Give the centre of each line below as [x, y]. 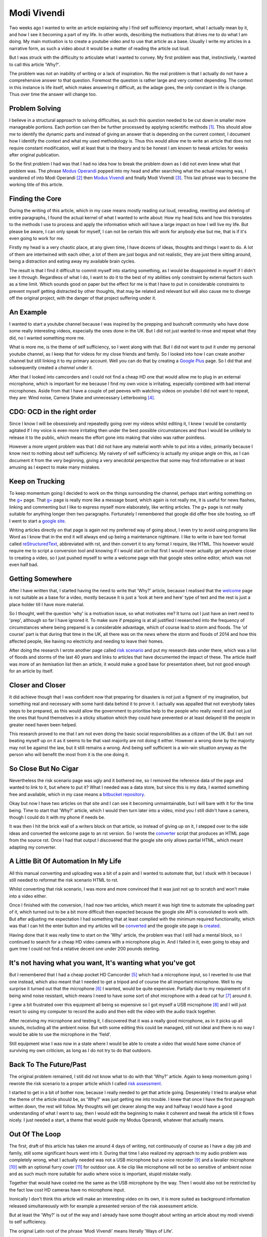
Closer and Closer [38, 685]
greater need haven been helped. [43, 724]
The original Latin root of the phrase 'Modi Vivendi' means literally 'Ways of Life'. [91, 1231]
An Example [28, 312]
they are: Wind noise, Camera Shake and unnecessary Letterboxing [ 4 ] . [82, 397]
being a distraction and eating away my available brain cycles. [72, 261]
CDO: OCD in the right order [53, 411]
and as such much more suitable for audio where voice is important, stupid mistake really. [101, 1174]
